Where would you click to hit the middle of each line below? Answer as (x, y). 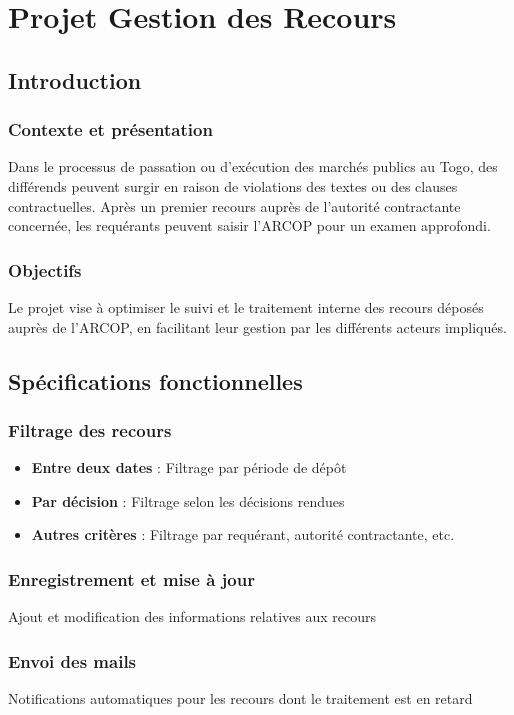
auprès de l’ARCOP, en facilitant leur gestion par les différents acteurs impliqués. (257, 326)
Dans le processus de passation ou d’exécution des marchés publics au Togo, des (253, 166)
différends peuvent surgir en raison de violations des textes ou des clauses (233, 185)
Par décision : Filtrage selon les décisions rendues (188, 500)
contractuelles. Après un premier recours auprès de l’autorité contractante (234, 205)
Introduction (75, 79)
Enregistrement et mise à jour (131, 578)
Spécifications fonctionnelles (155, 380)
